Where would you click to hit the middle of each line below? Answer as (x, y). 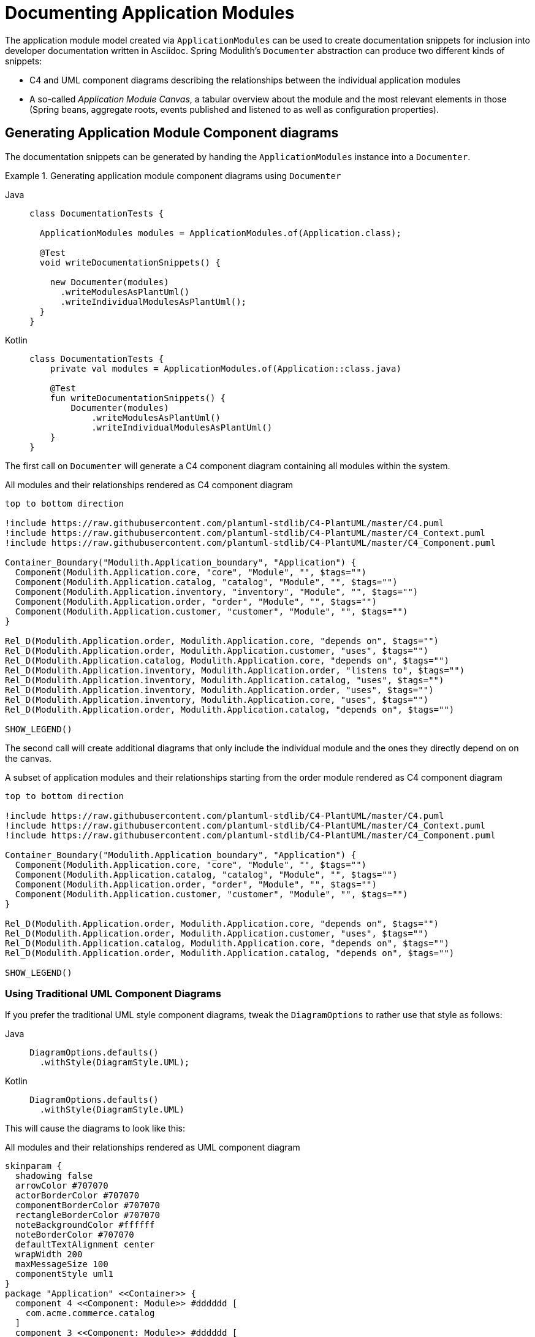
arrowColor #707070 (62, 1186)
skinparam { (33, 1166)
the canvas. (28, 758)
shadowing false (54, 1176)
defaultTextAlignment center (85, 1245)
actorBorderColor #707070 (77, 1196)
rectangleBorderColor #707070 (87, 1215)
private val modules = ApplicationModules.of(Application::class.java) (226, 368)
